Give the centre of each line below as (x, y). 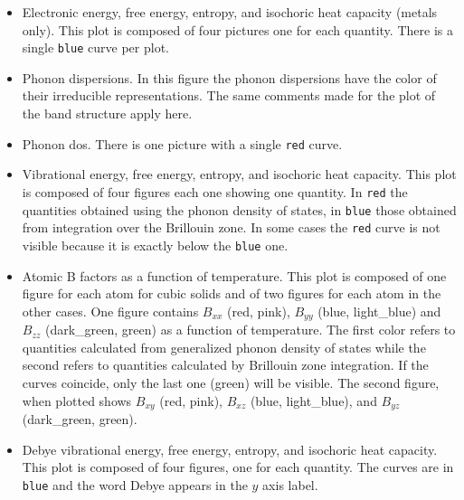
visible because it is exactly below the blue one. (155, 245)
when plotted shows (77, 400)
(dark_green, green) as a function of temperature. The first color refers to (251, 330)
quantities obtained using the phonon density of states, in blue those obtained (239, 209)
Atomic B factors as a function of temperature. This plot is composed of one (234, 275)
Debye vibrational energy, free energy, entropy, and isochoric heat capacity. (230, 449)
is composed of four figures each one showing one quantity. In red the (215, 191)
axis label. (290, 484)
